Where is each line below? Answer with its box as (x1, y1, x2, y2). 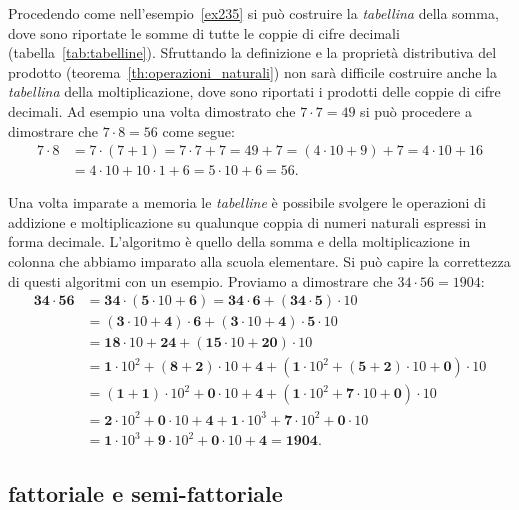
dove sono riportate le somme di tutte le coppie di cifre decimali (8, 22, 400, 43)
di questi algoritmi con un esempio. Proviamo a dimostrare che (8, 270, 393, 291)
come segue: (162, 120, 235, 141)
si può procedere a (360, 100, 472, 121)
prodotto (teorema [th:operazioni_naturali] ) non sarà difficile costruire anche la (8, 61, 497, 82)
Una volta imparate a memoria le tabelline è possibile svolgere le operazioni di (8, 192, 486, 213)
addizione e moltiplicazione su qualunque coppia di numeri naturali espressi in (8, 211, 487, 232)
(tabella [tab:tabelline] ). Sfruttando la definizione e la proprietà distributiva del (8, 42, 497, 63)
